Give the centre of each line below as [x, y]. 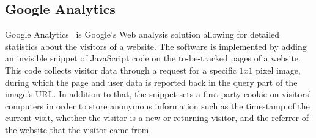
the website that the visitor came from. [78, 129]
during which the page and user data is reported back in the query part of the [151, 82]
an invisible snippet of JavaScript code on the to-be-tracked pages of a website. [153, 58]
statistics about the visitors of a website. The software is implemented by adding [156, 46]
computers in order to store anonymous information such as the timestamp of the [157, 105]
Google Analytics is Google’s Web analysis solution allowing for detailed [142, 34]
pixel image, [278, 70]
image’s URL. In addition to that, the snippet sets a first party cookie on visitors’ [158, 94]
